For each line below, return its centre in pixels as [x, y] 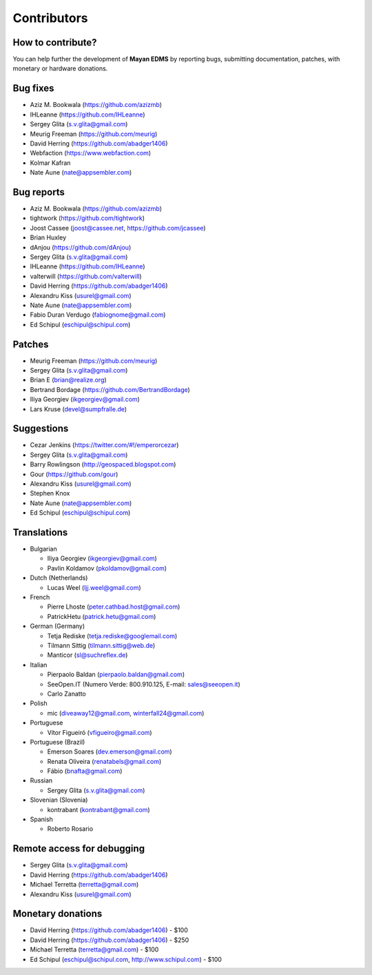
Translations [40, 532]
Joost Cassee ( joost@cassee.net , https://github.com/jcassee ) [118, 228]
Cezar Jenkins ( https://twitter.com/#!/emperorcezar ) [104, 445]
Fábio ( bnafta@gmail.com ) [85, 771]
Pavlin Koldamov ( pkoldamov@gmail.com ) [107, 568]
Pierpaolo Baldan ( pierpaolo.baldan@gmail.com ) [116, 674]
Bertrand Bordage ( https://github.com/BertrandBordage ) [110, 389]
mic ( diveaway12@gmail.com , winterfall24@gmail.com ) [126, 713]
